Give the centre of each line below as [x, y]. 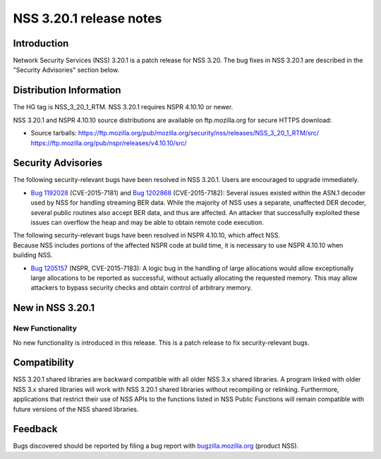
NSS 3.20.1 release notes [87, 18]
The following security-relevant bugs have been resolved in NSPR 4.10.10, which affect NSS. [146, 235]
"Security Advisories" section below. [66, 70]
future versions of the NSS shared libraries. [76, 409]
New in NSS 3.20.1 [54, 308]
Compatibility [43, 363]
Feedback [35, 429]
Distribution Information [67, 91]
